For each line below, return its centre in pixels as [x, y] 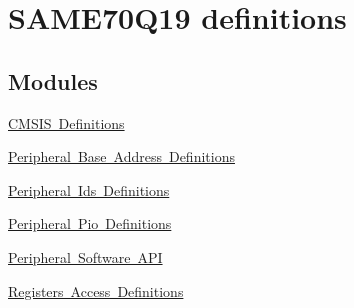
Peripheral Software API [85, 256]
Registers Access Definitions [96, 290]
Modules [53, 80]
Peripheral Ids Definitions [89, 189]
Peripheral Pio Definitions [90, 223]
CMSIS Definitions [66, 122]
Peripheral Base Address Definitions [121, 156]
